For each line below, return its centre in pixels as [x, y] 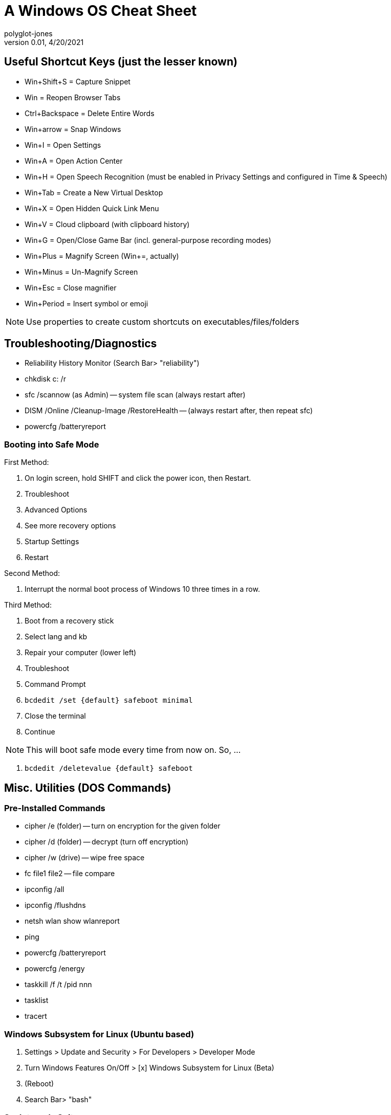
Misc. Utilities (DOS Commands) [88, 788]
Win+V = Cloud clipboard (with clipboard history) [107, 224]
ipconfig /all [45, 889]
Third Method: [28, 605]
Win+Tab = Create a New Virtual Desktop [94, 192]
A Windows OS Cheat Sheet [101, 11]
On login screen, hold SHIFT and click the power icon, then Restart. [138, 478]
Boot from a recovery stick [69, 621]
